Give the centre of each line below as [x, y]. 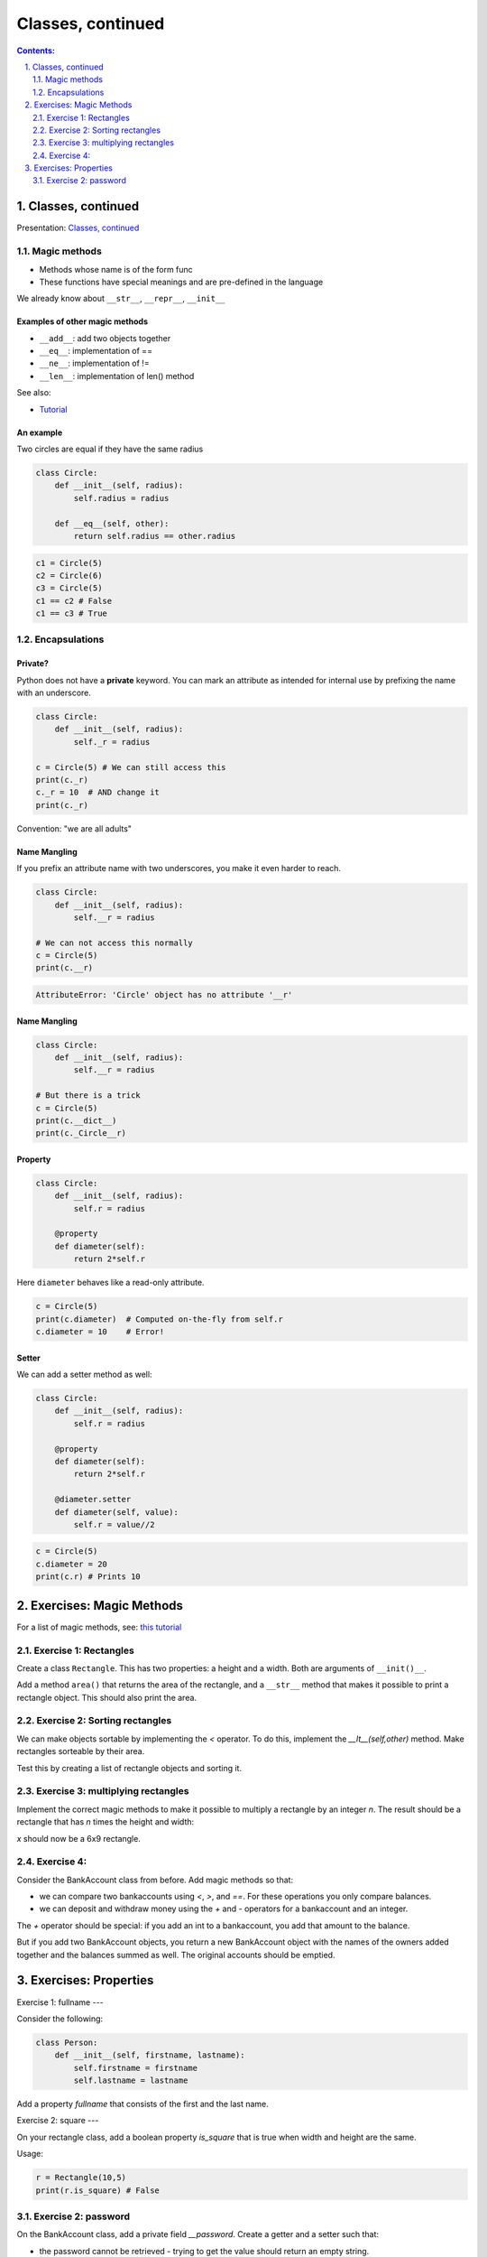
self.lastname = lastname [131, 2081]
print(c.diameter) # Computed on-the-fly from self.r [159, 1319]
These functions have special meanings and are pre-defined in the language [181, 282]
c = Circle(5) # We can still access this [131, 767]
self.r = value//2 [114, 1524]
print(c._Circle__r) [81, 1133]
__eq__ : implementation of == [96, 351]
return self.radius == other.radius [155, 536]
